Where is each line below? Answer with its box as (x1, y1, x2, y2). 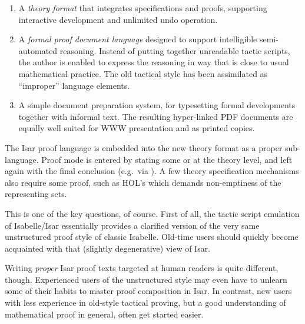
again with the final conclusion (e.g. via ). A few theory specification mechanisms (5, 165, 299, 177)
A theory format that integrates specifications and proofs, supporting (18, 2, 267, 14)
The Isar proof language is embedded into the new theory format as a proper (5, 141, 283, 153)
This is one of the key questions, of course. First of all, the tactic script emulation (5, 207, 300, 219)
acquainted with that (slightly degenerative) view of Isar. (5, 242, 211, 254)
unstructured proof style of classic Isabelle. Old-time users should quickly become (5, 231, 299, 243)
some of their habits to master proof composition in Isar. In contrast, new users (5, 285, 292, 297)
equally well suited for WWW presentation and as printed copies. (18, 122, 255, 134)
